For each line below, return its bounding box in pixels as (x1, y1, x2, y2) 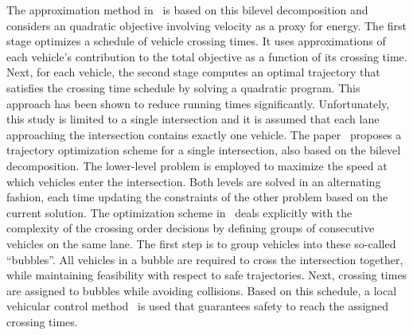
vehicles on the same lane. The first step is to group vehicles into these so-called (6, 235, 396, 251)
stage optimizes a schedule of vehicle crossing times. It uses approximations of (6, 33, 386, 49)
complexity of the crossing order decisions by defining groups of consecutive (6, 220, 375, 236)
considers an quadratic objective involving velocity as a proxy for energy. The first (6, 17, 407, 33)
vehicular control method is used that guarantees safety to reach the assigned (6, 298, 389, 314)
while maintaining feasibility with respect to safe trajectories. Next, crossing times (6, 267, 407, 283)
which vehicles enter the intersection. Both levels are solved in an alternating (6, 173, 381, 189)
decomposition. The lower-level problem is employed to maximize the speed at (6, 157, 388, 173)
